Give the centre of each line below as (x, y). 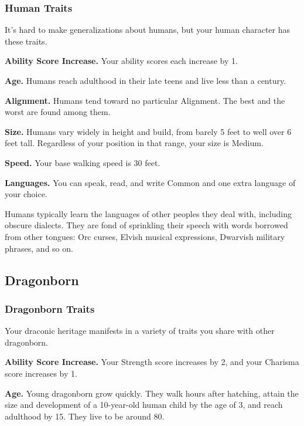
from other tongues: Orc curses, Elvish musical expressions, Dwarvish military (145, 236)
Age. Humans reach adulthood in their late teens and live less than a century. (146, 80)
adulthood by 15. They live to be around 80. (85, 416)
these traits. (26, 41)
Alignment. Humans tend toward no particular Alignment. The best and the (145, 100)
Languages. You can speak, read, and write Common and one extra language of (150, 182)
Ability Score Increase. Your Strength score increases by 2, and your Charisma (152, 362)
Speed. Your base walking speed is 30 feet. (83, 162)
